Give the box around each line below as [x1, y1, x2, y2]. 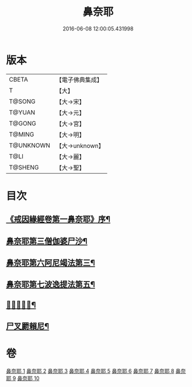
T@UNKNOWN [9, 141, 51, 150]
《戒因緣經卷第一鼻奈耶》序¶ [6, 215, 111, 225]
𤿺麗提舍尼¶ [6, 300, 36, 310]
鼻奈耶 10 [17, 375, 40, 382]
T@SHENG [9, 163, 39, 171]
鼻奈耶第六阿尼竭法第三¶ [6, 258, 95, 268]
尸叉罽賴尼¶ [6, 321, 50, 331]
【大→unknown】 [55, 141, 104, 150]
